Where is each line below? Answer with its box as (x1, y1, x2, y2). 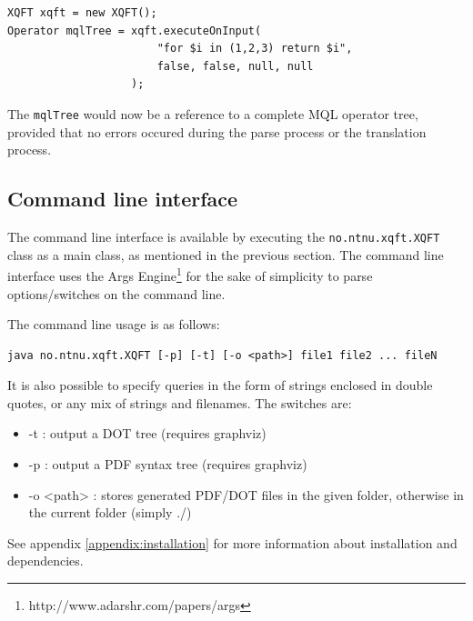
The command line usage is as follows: (7, 315, 220, 334)
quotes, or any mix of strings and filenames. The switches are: (7, 393, 352, 412)
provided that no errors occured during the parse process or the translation (7, 122, 427, 141)
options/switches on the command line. (7, 284, 226, 303)
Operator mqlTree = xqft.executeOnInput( (7, 24, 262, 37)
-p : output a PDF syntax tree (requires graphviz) (28, 455, 307, 474)
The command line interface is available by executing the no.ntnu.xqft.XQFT (7, 227, 440, 246)
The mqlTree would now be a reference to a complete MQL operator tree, (7, 104, 418, 123)
